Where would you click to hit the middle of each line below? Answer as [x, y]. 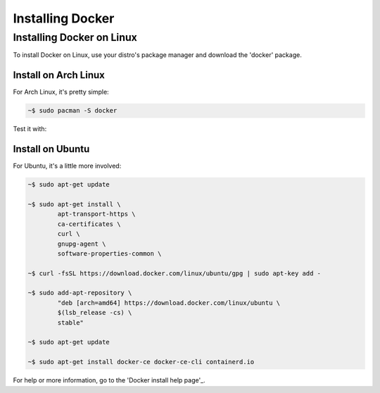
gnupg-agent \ [82, 244]
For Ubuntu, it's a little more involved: [67, 166]
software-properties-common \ [109, 253]
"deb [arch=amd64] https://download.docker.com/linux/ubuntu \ [169, 302]
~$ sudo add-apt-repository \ [80, 293]
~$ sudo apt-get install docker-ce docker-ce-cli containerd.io [141, 362]
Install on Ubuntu [51, 149]
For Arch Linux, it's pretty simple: [61, 92]
